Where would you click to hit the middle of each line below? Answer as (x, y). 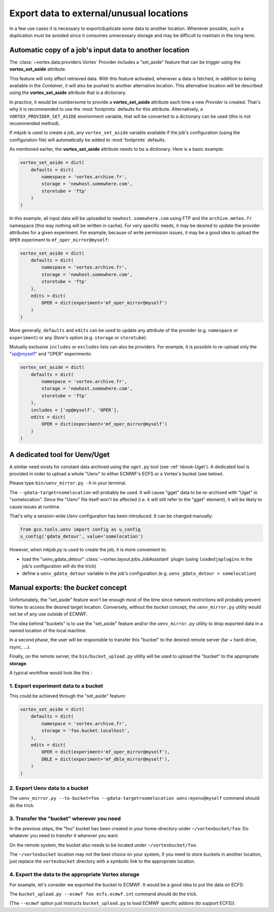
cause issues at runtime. (35, 507)
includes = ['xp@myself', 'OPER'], (75, 410)
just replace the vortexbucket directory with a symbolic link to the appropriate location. (102, 861)
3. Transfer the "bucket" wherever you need (65, 819)
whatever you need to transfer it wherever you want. (64, 836)
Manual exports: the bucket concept (68, 588)
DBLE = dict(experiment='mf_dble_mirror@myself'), (106, 759)
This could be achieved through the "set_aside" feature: (68, 696)
